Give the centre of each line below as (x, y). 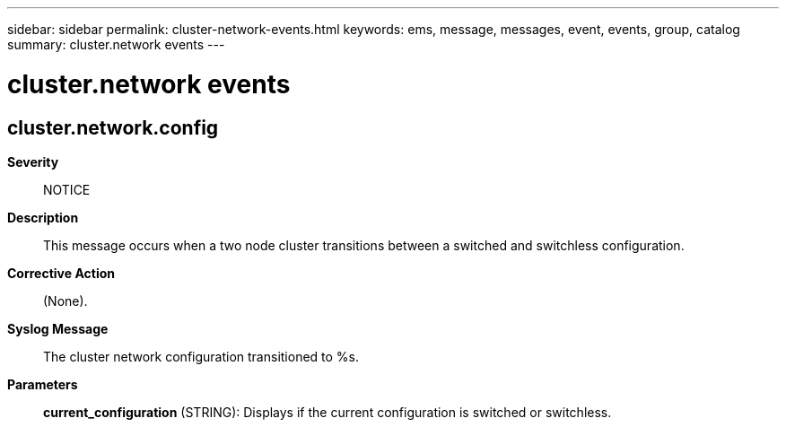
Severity (33, 161)
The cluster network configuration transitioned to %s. (201, 356)
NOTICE (67, 189)
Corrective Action (61, 273)
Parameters (43, 384)
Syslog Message (58, 328)
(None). (65, 301)
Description (43, 217)
